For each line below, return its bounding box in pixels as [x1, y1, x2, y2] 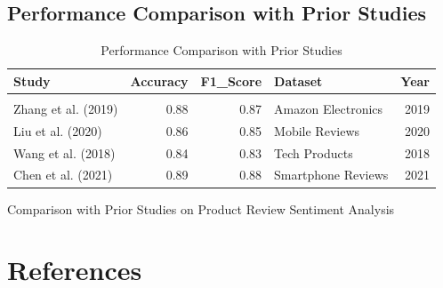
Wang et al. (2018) [13, 143, 116, 162]
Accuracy [130, 71, 189, 90]
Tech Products [274, 143, 353, 162]
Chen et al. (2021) [13, 165, 113, 184]
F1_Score [200, 71, 262, 90]
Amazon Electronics [274, 99, 383, 117]
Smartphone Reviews [274, 165, 389, 184]
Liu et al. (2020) [13, 121, 102, 140]
